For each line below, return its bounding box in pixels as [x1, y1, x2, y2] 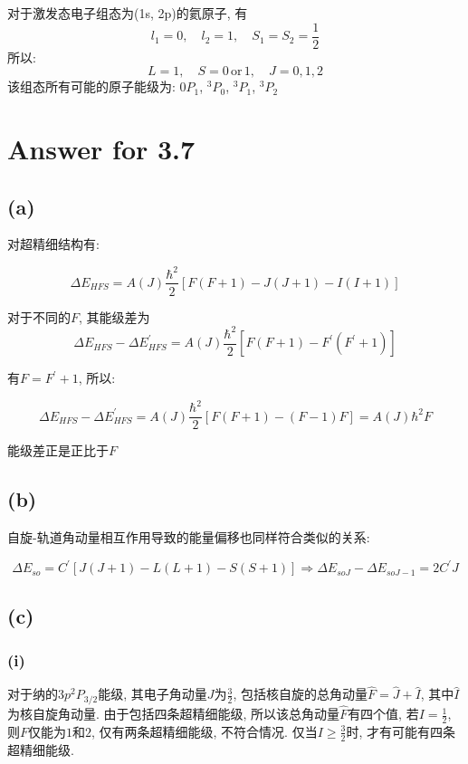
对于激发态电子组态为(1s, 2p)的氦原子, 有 [7, 4, 248, 22]
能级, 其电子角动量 [98, 684, 207, 703]
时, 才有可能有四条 [346, 721, 455, 740]
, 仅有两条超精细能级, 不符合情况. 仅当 [91, 721, 318, 740]
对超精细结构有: [7, 234, 100, 253]
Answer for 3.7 [7, 130, 196, 167]
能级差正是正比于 [7, 441, 109, 460]
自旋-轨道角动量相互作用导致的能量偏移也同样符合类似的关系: [7, 528, 370, 547]
